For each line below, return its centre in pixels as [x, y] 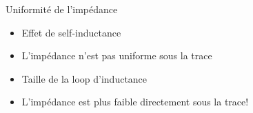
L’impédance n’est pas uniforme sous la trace [117, 55]
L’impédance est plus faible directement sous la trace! [135, 102]
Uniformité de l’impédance [62, 9]
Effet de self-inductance [71, 32]
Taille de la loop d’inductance [84, 78]
